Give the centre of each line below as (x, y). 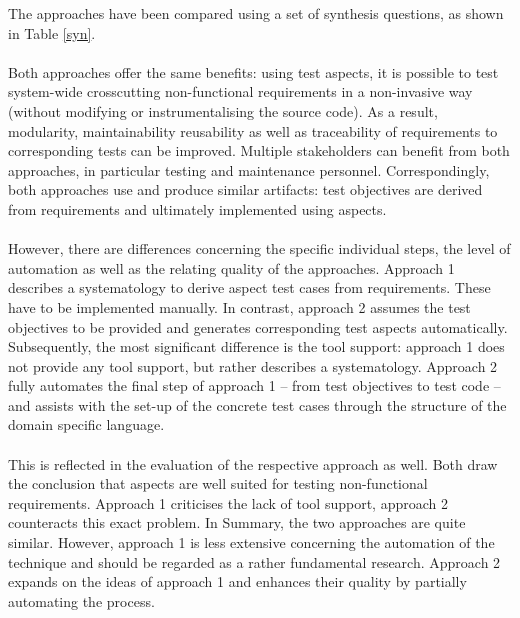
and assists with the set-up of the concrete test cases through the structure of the (257, 404)
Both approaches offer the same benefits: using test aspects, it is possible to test (253, 71)
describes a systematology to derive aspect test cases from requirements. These (249, 287)
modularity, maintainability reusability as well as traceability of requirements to (253, 130)
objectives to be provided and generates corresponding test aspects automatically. (258, 326)
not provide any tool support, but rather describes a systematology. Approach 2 (253, 365)
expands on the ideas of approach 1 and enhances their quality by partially (237, 581)
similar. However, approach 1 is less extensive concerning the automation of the (251, 542)
